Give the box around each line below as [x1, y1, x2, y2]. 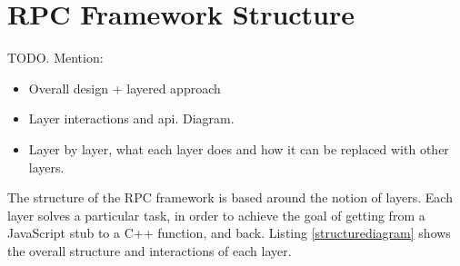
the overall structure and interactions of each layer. [7, 241, 292, 260]
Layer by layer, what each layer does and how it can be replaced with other [28, 139, 449, 158]
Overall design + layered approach [28, 78, 221, 97]
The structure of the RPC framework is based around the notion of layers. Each [7, 188, 453, 207]
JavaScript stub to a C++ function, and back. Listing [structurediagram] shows [7, 223, 451, 242]
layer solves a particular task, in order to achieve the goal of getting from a [7, 205, 425, 224]
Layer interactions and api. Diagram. [28, 109, 235, 128]
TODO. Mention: [7, 48, 104, 67]
